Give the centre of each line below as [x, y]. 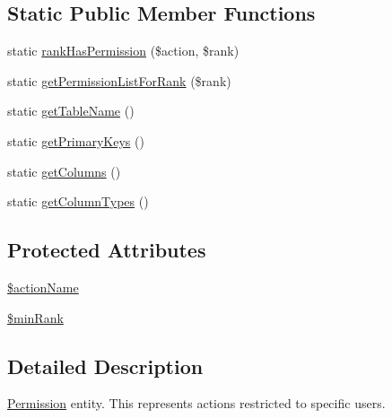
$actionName [43, 287]
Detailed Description [105, 366]
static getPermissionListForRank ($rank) [119, 80]
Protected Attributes [107, 250]
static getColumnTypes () [78, 201]
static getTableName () [71, 111]
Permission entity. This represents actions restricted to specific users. [196, 403]
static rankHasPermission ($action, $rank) [123, 51]
